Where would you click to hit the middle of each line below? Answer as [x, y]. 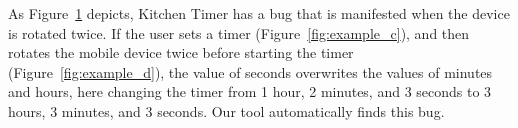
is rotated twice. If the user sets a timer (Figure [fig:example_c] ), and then [239, 32]
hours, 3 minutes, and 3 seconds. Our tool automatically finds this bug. [226, 110]
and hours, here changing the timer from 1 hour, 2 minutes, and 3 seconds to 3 [250, 91]
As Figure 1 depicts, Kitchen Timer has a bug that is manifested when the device [259, 13]
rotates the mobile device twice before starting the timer [181, 52]
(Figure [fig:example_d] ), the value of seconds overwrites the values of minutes [250, 71]
